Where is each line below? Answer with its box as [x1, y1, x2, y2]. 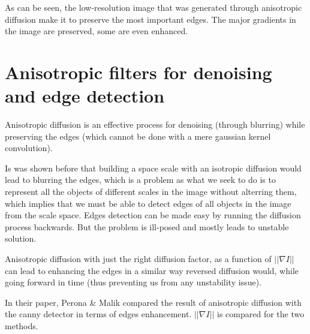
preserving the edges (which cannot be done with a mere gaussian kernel [5, 130, 271, 142]
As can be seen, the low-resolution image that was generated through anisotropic [5, 1, 302, 13]
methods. [5, 320, 38, 332]
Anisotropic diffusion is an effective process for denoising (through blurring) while [5, 118, 305, 131]
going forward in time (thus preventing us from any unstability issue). [5, 276, 261, 288]
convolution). [5, 142, 53, 154]
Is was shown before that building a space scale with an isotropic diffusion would [5, 161, 302, 174]
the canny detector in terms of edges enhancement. [5, 308, 192, 320]
